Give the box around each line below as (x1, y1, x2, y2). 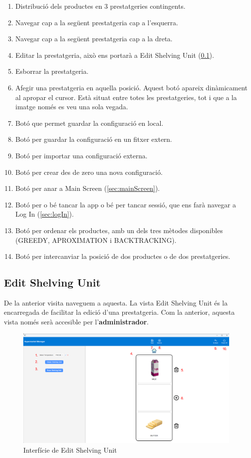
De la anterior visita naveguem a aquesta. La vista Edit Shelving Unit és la (4, 297, 228, 307)
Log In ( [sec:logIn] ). (15, 209, 74, 219)
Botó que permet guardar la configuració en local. (15, 118, 164, 128)
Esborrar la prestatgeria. (15, 66, 89, 76)
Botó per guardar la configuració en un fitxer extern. (15, 134, 172, 144)
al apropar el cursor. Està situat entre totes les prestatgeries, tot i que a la (15, 92, 237, 102)
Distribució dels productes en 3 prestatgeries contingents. (15, 1, 185, 11)
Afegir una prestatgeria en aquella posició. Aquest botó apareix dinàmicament (15, 82, 248, 92)
